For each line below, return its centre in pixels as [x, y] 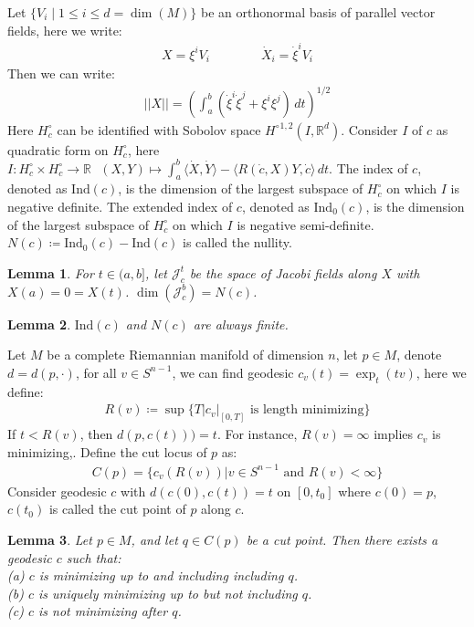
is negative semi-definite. [305, 224]
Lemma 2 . [39, 324]
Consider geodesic [57, 491]
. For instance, [257, 434]
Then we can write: [61, 73]
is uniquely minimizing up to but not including [168, 593]
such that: [94, 557]
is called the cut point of [117, 509]
